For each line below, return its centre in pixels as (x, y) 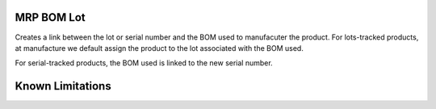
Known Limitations (63, 86)
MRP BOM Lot (50, 17)
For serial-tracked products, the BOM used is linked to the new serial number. (144, 63)
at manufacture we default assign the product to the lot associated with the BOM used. (159, 48)
